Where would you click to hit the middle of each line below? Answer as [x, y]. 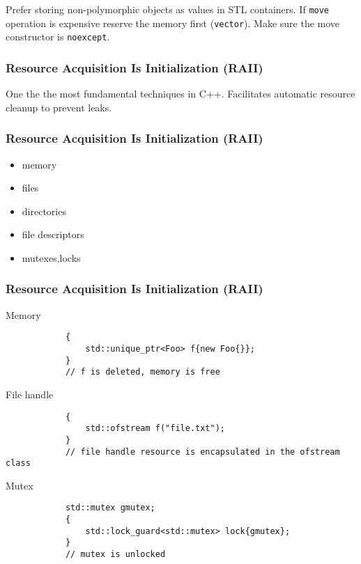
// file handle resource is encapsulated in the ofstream [202, 452]
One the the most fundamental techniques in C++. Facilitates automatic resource [180, 94]
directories [44, 211]
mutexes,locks [51, 257]
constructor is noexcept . [58, 37]
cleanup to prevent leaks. [59, 107]
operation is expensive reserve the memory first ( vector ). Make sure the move [173, 23]
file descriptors [53, 234]
